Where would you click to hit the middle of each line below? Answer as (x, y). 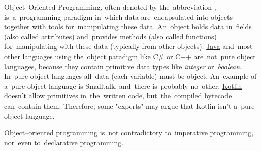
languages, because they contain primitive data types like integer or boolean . (123, 66)
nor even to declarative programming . (64, 142)
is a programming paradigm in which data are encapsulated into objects (118, 16)
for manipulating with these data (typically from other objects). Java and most (128, 46)
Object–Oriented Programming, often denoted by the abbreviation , (110, 7)
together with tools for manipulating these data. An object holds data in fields (128, 27)
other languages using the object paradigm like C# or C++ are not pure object (130, 56)
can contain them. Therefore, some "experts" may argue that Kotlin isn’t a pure (129, 105)
